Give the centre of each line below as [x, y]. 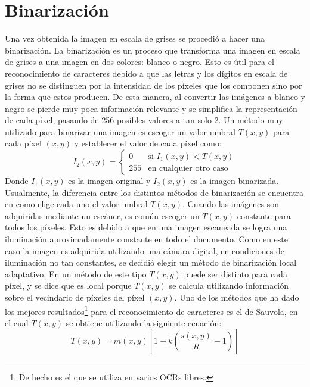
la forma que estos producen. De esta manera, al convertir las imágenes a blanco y [155, 97]
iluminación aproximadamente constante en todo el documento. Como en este [146, 239]
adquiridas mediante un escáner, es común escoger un [102, 215]
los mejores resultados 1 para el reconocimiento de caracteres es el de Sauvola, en [151, 310]
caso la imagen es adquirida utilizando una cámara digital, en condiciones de [145, 250]
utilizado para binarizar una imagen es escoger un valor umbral [120, 131]
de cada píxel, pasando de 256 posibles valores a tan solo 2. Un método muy [144, 120]
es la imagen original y [109, 181]
